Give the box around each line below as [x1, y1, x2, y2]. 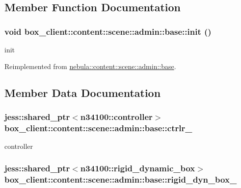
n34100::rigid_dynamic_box [80, 162, 195, 174]
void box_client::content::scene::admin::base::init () [4, 25, 212, 37]
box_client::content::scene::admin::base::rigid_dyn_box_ [4, 173, 237, 185]
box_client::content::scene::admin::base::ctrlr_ [4, 121, 192, 134]
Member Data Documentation [4, 85, 161, 100]
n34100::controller [80, 110, 153, 122]
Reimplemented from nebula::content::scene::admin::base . [4, 61, 176, 71]
